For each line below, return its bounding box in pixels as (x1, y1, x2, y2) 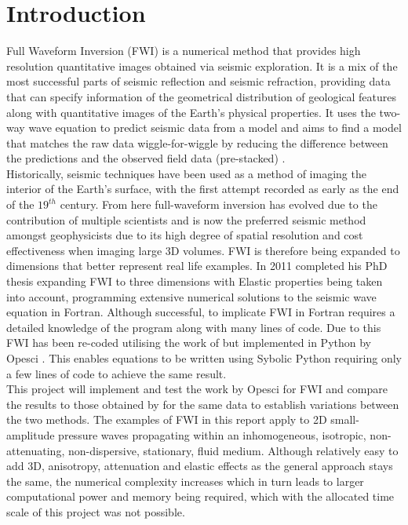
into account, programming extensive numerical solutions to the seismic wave (6, 288, 377, 304)
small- (330, 411, 359, 428)
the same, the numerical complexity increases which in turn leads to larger (6, 472, 364, 489)
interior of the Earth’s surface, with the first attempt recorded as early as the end (6, 180, 399, 197)
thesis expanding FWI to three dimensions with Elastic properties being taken (6, 273, 383, 290)
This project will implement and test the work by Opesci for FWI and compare (6, 381, 388, 397)
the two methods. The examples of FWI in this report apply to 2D (6, 411, 327, 428)
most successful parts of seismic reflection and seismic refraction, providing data (6, 73, 391, 89)
